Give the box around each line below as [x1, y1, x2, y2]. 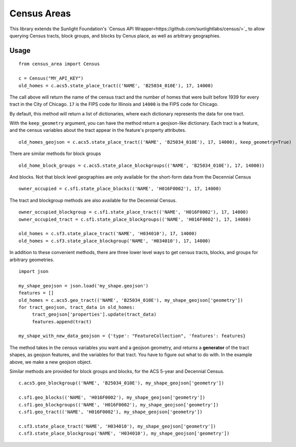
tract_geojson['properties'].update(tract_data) [32, 312, 156, 318]
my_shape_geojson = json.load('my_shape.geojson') [18, 283, 149, 288]
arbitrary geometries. [9, 257, 54, 263]
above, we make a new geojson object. [9, 359, 92, 365]
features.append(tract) [32, 319, 92, 324]
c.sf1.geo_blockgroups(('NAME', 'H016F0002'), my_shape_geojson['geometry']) [18, 402, 219, 407]
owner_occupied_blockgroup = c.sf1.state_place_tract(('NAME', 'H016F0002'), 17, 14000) [18, 209, 249, 215]
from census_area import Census [18, 61, 100, 67]
